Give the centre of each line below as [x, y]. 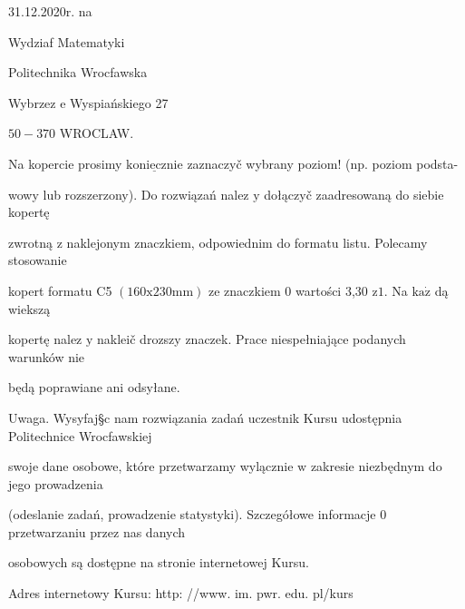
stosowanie [38, 260]
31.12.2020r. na [50, 11]
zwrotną [31, 242]
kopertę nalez [45, 339]
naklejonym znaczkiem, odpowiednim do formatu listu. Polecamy [247, 242]
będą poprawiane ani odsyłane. [94, 387]
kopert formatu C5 [60, 290]
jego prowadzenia [56, 483]
